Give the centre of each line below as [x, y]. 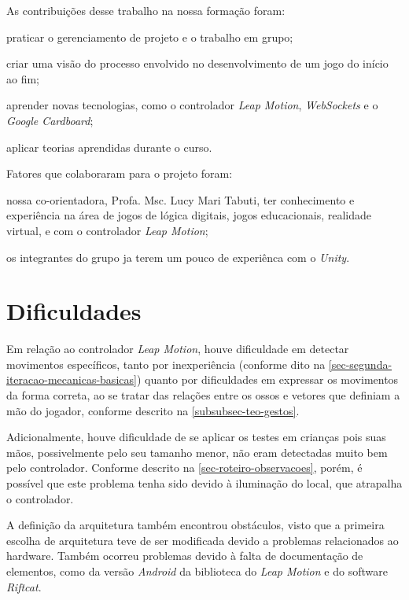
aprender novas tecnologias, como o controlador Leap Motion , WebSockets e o [192, 105]
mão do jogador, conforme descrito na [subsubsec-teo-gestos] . [153, 410]
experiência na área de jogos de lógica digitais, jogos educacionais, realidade [189, 215]
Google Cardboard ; [50, 120]
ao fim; [23, 78]
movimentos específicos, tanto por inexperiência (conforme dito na [166, 364]
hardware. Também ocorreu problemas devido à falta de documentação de [185, 556]
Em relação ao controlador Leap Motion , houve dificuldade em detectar [178, 349]
